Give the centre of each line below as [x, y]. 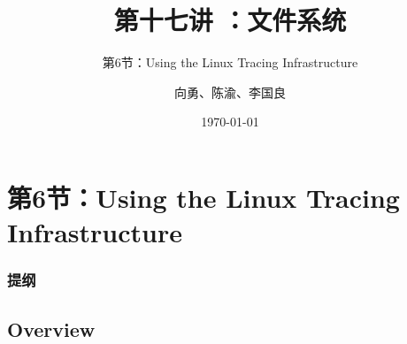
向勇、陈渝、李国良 [230, 92]
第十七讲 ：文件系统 [230, 20]
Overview [51, 329]
